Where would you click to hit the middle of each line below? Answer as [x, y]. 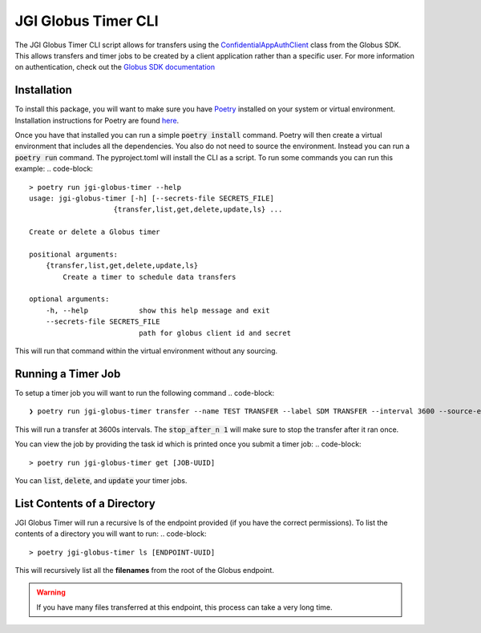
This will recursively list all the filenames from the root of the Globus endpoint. [144, 570]
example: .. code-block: [54, 169]
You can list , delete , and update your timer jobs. [101, 480]
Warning [51, 592]
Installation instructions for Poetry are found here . [97, 120]
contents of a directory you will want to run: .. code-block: [111, 534]
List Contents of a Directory [85, 504]
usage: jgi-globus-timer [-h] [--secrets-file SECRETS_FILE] [152, 198]
